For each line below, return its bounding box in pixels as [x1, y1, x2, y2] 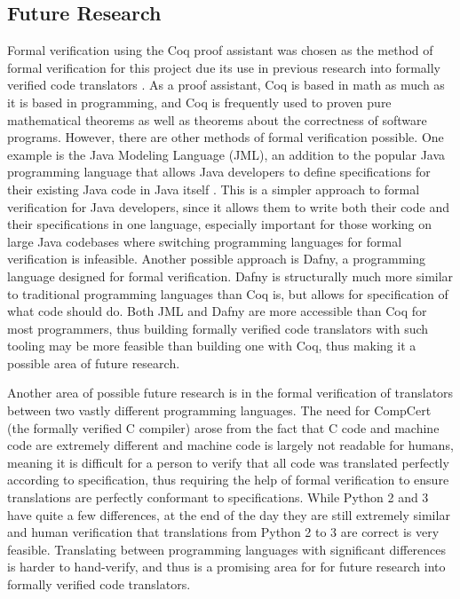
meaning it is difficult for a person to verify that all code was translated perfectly [7, 453, 449, 471]
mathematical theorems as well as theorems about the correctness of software [7, 110, 427, 129]
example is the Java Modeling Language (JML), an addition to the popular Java [7, 145, 446, 163]
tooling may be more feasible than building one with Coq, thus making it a [7, 336, 416, 355]
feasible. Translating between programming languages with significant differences [7, 540, 447, 558]
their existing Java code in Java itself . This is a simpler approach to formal [7, 179, 420, 198]
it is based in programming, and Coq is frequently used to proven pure [7, 92, 392, 111]
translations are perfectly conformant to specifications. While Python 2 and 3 [7, 488, 429, 507]
